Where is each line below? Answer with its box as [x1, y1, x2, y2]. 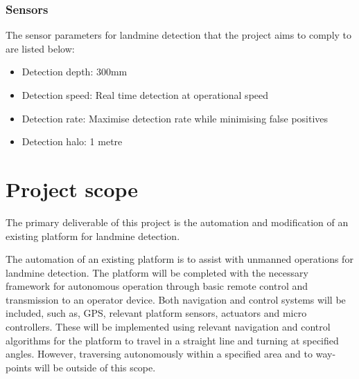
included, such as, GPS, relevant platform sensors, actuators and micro [6, 306, 307, 320]
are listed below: [6, 41, 75, 55]
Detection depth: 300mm [21, 64, 128, 79]
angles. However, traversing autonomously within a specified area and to [6, 346, 313, 361]
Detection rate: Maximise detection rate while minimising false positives [21, 111, 329, 125]
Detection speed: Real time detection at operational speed [21, 88, 269, 102]
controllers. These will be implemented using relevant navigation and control [6, 320, 331, 334]
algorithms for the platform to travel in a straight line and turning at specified [6, 333, 339, 347]
